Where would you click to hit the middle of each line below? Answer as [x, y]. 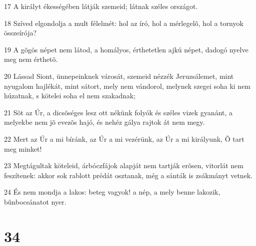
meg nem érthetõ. [31, 59]
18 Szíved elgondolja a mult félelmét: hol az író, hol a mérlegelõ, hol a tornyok [124, 23]
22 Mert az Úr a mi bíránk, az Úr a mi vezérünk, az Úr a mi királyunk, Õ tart [124, 138]
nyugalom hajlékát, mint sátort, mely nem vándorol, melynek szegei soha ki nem [127, 86]
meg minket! [23, 148]
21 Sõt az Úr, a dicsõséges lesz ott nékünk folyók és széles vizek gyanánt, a [118, 112]
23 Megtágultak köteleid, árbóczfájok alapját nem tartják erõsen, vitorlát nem [124, 165]
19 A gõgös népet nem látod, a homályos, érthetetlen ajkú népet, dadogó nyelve [126, 49]
